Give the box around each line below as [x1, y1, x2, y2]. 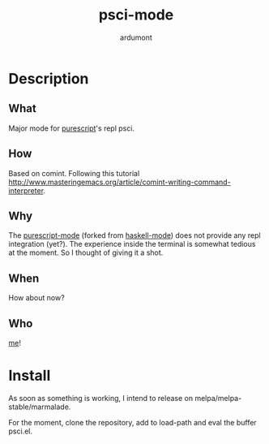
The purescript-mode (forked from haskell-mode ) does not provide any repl [8, 231, 261, 240]
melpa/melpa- [194, 393, 242, 403]
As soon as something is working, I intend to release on [8, 393, 193, 403]
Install [8, 367, 51, 385]
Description [8, 69, 89, 88]
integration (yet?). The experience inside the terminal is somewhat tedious [8, 239, 256, 249]
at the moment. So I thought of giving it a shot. [8, 248, 164, 257]
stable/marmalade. [8, 402, 71, 412]
